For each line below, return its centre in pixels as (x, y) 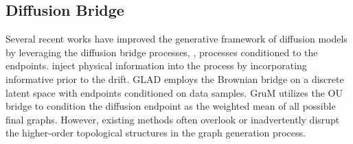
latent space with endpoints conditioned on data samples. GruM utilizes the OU (174, 92)
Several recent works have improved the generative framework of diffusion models (176, 39)
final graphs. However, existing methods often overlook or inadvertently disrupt (173, 119)
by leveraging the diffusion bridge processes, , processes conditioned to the (162, 52)
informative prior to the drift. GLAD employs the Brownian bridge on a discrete (175, 79)
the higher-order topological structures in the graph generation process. (156, 133)
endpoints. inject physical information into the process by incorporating (156, 65)
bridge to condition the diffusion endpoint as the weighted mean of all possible (171, 106)
